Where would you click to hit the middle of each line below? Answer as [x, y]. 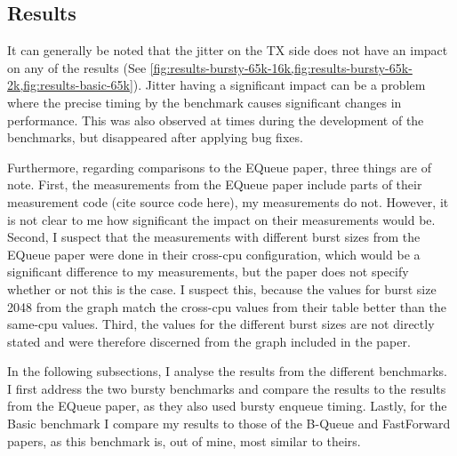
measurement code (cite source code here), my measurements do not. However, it [228, 201]
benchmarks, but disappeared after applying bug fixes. [155, 137]
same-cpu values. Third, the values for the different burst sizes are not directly [221, 324]
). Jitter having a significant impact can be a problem [279, 85]
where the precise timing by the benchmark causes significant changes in [204, 102]
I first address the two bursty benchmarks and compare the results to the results [227, 388]
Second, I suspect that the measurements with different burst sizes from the [214, 237]
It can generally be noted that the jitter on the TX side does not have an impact [228, 50]
